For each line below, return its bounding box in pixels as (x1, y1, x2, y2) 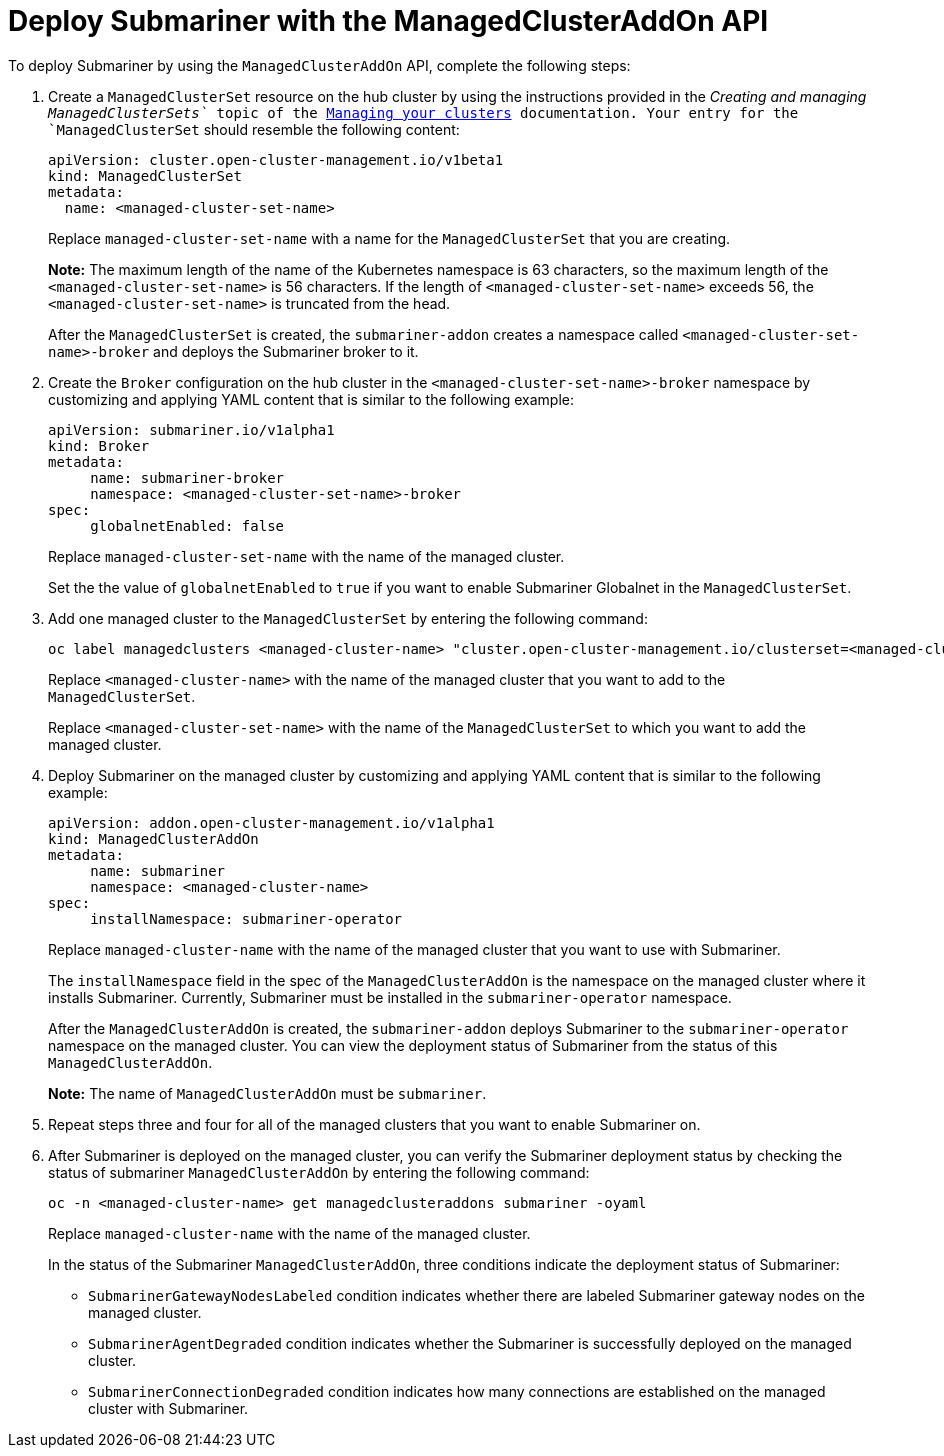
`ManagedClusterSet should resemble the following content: (48, 120, 460, 138)
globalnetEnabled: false (90, 517, 285, 534)
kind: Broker (48, 437, 150, 454)
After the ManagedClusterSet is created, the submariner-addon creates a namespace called (48, 325, 679, 343)
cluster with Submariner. (88, 1399, 249, 1417)
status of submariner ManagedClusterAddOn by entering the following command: (48, 1163, 590, 1181)
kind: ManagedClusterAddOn (48, 830, 259, 847)
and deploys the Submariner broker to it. (153, 342, 419, 360)
